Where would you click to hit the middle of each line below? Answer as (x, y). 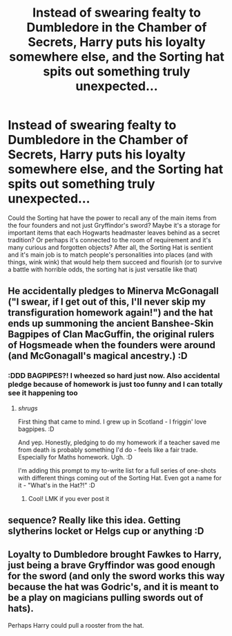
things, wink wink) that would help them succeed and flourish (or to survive (115, 262)
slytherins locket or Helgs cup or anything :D (106, 531)
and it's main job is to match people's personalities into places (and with (110, 255)
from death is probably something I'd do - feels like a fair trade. (108, 449)
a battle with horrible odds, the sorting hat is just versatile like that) (103, 269)
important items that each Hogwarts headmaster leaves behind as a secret (114, 233)
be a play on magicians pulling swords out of (106, 598)
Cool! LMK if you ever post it (69, 498)
